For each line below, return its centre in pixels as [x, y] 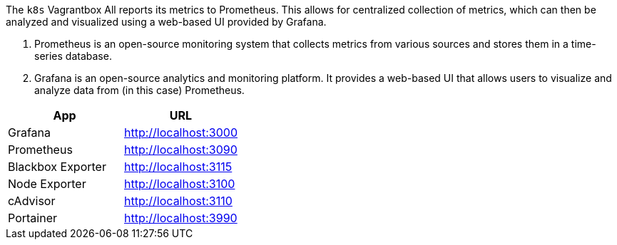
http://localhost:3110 [178, 201]
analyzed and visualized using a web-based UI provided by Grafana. [166, 22]
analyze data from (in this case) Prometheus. [139, 90]
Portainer [32, 218]
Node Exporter [47, 184]
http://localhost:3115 [178, 167]
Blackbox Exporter [57, 167]
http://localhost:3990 [181, 218]
